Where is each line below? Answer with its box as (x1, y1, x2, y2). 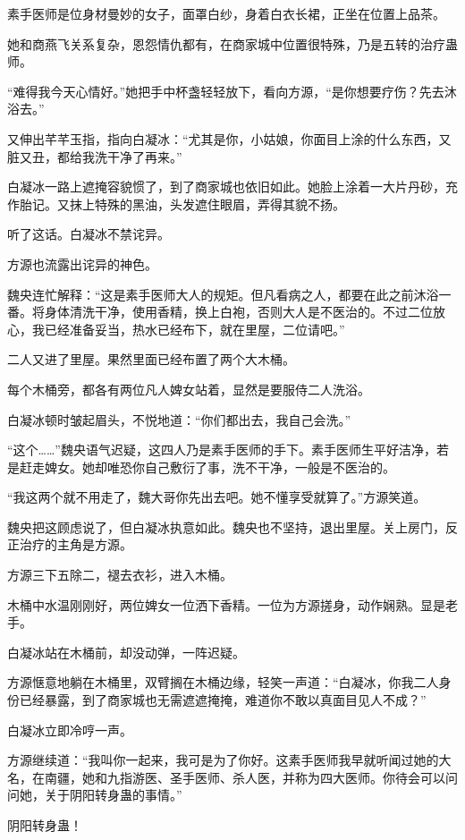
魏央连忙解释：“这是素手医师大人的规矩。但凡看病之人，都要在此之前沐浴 (7, 284, 439, 303)
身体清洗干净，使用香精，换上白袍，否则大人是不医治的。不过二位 (44, 302, 433, 321)
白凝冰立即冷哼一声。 (7, 720, 132, 739)
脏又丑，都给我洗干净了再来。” (7, 147, 182, 165)
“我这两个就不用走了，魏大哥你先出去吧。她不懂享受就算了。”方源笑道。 (7, 488, 427, 506)
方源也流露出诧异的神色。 (7, 254, 157, 273)
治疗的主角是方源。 (19, 535, 132, 554)
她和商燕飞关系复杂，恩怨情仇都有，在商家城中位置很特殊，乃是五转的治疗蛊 (7, 34, 458, 53)
